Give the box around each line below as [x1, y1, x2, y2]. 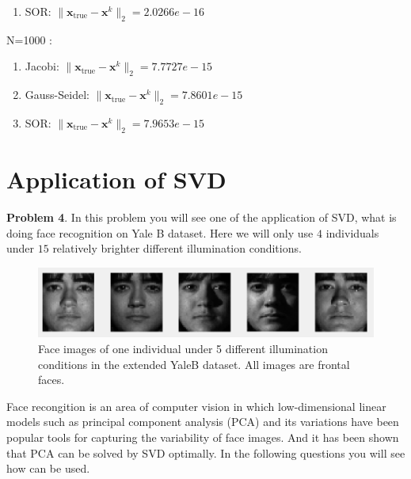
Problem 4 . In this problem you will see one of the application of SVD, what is [6, 208, 397, 225]
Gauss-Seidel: [25, 86, 89, 103]
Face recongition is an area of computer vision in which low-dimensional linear [6, 397, 386, 414]
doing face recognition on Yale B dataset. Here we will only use [6, 224, 314, 241]
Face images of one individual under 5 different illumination [38, 340, 328, 357]
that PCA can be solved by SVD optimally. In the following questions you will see [6, 444, 405, 461]
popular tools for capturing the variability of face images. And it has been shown [6, 429, 399, 446]
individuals [325, 224, 379, 241]
